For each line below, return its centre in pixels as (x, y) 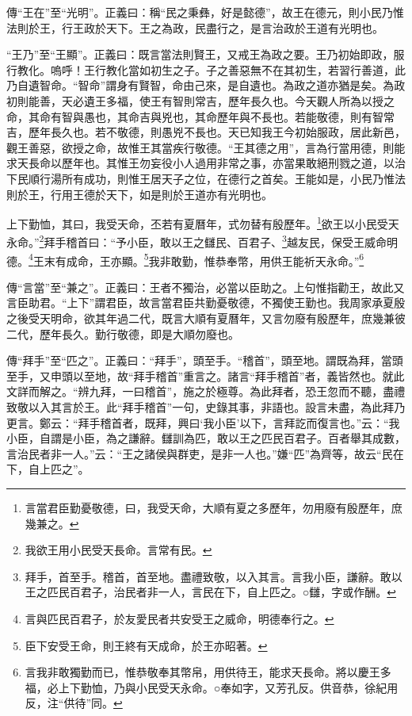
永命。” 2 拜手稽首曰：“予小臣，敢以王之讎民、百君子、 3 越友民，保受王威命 (196, 241)
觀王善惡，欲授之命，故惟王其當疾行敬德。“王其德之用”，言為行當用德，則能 (206, 147)
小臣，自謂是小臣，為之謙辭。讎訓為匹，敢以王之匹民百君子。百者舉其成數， (206, 438)
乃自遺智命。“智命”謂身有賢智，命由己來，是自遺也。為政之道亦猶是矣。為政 (206, 85)
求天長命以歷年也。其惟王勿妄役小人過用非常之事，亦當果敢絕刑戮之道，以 (200, 163)
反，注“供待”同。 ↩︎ (74, 703)
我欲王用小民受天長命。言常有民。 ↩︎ (118, 550)
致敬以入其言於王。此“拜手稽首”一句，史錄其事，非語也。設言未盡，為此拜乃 (206, 407)
